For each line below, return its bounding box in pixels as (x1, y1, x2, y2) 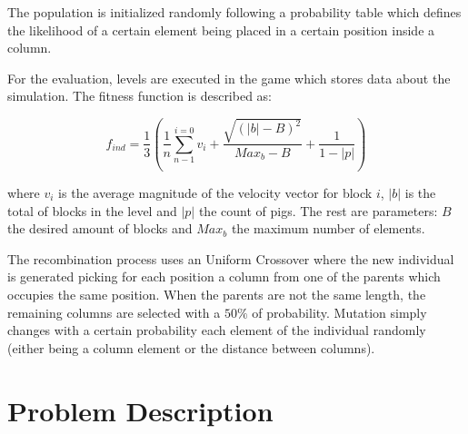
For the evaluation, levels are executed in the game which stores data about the (7, 68, 451, 87)
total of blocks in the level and (7, 201, 177, 220)
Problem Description (7, 391, 274, 429)
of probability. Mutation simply (252, 302, 427, 321)
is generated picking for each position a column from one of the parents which (7, 267, 441, 286)
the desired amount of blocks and (7, 219, 193, 238)
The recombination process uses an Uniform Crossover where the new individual (7, 249, 454, 268)
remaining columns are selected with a (7, 302, 221, 321)
